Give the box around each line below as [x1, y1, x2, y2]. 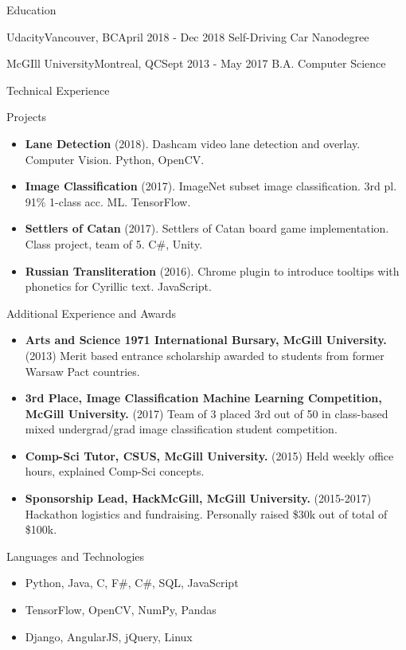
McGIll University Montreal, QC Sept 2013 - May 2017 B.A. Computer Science [6, 55, 386, 72]
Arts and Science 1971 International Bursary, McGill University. [25, 331, 387, 348]
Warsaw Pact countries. [25, 362, 140, 379]
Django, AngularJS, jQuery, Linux [25, 628, 193, 644]
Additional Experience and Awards [6, 304, 177, 321]
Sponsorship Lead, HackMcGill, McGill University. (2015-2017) [25, 490, 372, 507]
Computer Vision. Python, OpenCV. [25, 151, 205, 167]
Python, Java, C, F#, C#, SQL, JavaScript [25, 574, 239, 591]
